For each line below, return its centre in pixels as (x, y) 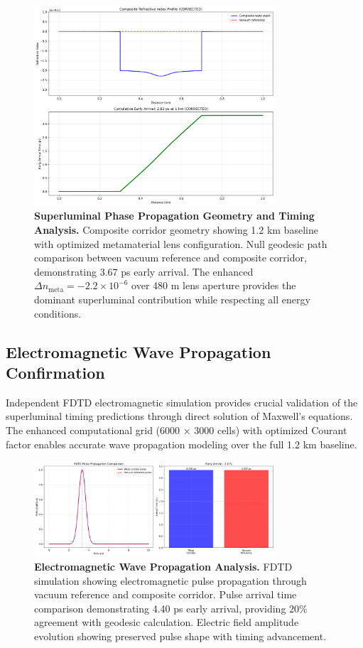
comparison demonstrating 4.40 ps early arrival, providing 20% (171, 608)
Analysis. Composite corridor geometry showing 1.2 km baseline (176, 230)
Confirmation (55, 372)
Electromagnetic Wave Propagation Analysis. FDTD (163, 566)
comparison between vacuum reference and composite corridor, (170, 258)
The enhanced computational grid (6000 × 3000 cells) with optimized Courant (177, 430)
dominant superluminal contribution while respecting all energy (172, 299)
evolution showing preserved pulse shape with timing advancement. (180, 636)
